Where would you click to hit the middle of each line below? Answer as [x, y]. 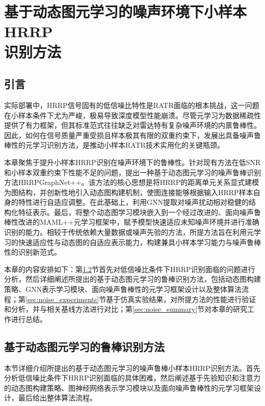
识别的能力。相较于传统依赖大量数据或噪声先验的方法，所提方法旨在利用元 [129, 232]
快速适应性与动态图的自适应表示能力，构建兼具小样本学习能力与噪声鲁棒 [139, 242]
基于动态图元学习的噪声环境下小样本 [126, 11]
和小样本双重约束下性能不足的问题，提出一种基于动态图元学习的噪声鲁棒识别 [132, 172]
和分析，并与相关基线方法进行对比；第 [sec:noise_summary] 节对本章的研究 [126, 309]
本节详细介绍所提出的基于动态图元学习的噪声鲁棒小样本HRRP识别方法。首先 [132, 368]
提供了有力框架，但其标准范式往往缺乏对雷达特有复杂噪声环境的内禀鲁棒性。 [132, 125]
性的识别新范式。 [33, 252]
